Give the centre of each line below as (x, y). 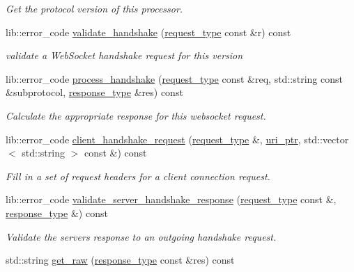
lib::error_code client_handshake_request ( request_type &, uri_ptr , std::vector (177, 139)
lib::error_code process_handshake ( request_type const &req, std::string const (174, 78)
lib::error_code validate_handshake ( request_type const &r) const (148, 32)
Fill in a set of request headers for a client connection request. (138, 176)
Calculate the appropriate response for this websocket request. (136, 115)
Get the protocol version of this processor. (94, 8)
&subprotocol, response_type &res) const (94, 92)
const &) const (115, 153)
